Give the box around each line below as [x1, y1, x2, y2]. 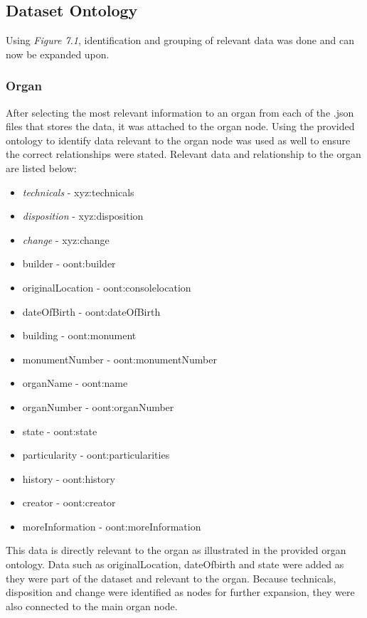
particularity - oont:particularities [22, 447, 170, 462]
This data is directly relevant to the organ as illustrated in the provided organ [6, 543, 346, 558]
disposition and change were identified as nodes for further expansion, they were [6, 585, 355, 600]
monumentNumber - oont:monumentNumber [22, 351, 217, 366]
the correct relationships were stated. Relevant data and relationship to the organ [6, 146, 361, 161]
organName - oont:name [22, 375, 128, 390]
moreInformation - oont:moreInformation [22, 518, 201, 533]
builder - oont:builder [22, 256, 116, 271]
